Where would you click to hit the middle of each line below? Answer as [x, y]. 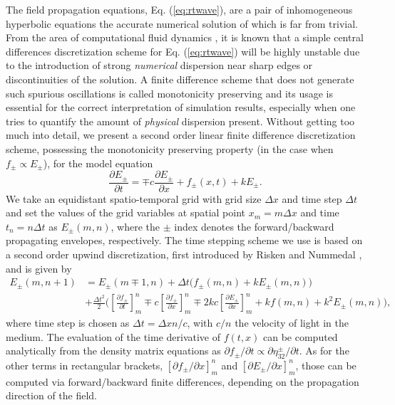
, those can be [326, 365]
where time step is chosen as [68, 322]
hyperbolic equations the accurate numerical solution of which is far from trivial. [182, 23]
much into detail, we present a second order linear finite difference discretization [181, 135]
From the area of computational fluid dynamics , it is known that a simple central [185, 37]
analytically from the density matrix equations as [113, 351]
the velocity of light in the [292, 322]
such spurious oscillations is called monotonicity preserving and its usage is [170, 93]
